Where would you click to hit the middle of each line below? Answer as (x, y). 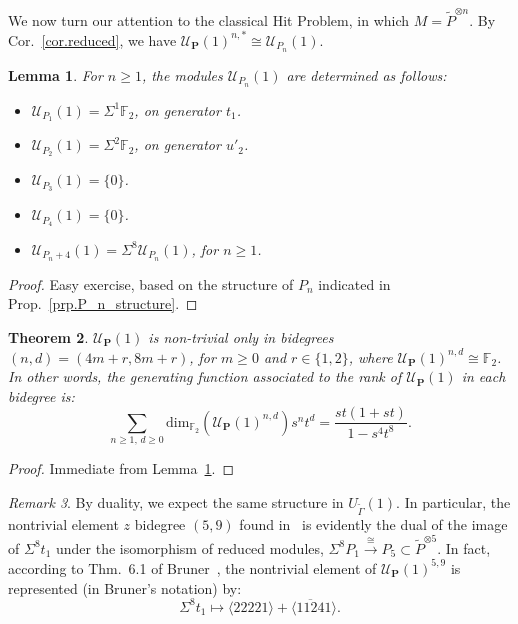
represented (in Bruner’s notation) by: (125, 587)
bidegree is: (41, 395)
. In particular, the (453, 501)
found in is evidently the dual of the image (373, 523)
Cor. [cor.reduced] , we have (92, 39)
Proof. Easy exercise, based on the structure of (151, 283)
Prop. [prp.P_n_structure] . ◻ (103, 303)
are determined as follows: (366, 74)
